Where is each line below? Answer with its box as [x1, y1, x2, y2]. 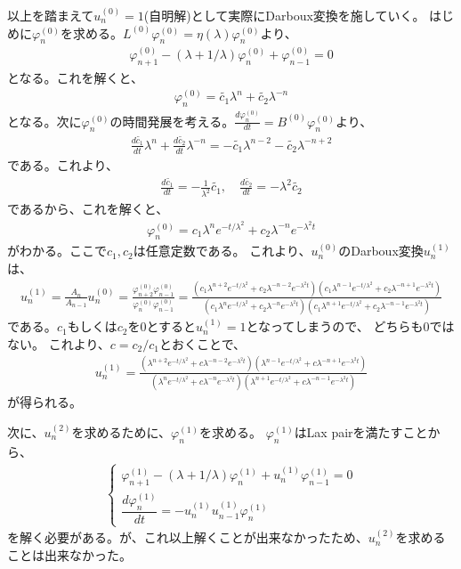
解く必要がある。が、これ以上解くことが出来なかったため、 [19, 528, 368, 547]
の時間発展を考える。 [109, 111, 235, 130]
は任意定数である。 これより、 [133, 241, 311, 260]
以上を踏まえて [7, 6, 94, 24]
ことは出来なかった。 [7, 545, 132, 564]
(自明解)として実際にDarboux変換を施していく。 [143, 6, 425, 24]
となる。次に [7, 111, 82, 130]
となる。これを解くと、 [7, 68, 144, 86]
